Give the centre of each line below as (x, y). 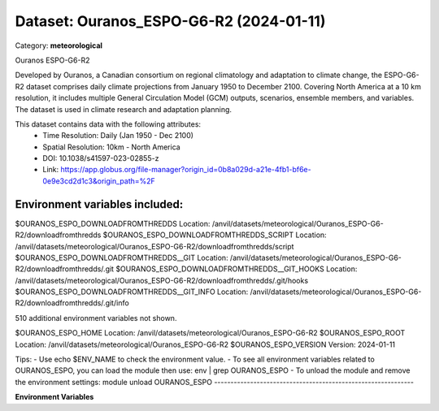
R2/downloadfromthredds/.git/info (72, 303)
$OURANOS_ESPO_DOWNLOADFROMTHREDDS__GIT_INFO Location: (132, 292)
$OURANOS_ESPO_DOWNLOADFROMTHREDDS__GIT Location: (122, 257)
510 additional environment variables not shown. (96, 318)
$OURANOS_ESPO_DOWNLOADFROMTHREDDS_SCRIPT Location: (215, 235)
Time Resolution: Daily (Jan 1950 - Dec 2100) (118, 136)
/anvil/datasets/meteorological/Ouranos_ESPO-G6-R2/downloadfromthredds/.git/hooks (162, 280)
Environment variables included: (99, 204)
